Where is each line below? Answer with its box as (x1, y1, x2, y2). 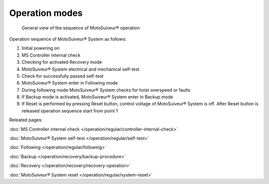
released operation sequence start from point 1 (21, 107, 118, 114)
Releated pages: (9, 117, 43, 123)
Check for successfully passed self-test (21, 73, 104, 79)
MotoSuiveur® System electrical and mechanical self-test (21, 66, 139, 72)
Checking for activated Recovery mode (21, 59, 102, 65)
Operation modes (9, 7, 83, 18)
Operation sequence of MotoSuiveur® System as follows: (9, 36, 127, 42)
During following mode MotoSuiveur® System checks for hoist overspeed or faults (21, 87, 191, 93)
